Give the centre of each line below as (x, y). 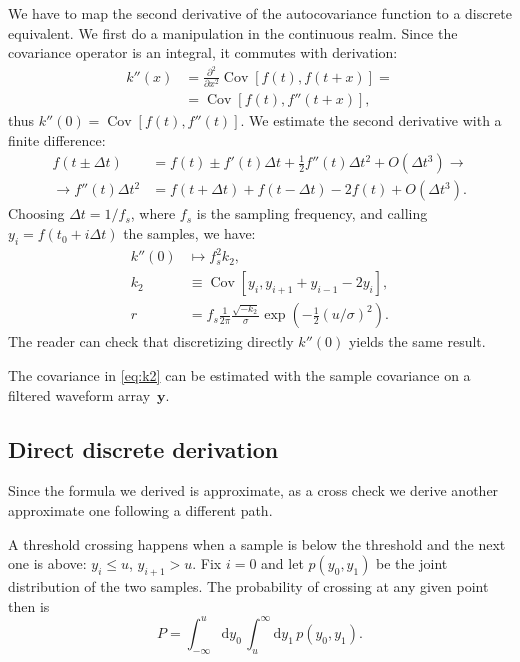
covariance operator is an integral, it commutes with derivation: (203, 52)
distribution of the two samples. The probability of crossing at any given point (248, 586)
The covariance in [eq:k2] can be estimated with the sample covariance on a (239, 375)
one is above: (47, 563)
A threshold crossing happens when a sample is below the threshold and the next (257, 543)
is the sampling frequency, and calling (312, 213)
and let (282, 563)
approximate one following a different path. (140, 510)
